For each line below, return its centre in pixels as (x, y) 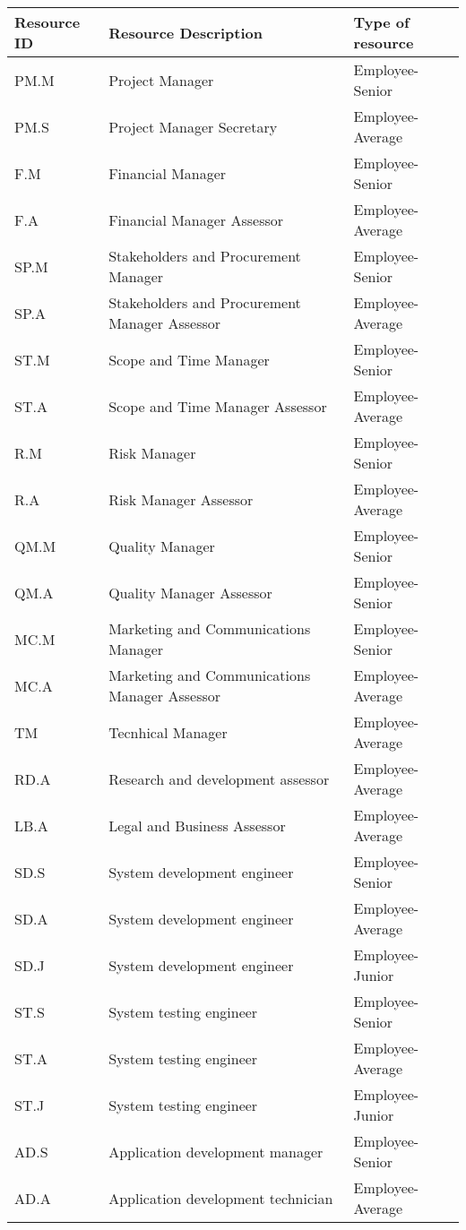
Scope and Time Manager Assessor (218, 406)
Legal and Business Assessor (197, 825)
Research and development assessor (219, 778)
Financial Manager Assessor (196, 219)
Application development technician (221, 1198)
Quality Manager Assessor (190, 592)
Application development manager (216, 1151)
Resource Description (186, 32)
